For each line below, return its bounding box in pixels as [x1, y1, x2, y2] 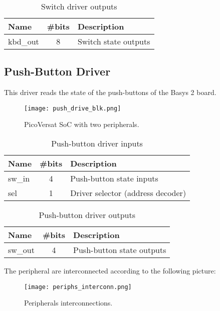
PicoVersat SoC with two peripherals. [24, 119, 139, 129]
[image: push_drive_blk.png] [24, 104, 121, 112]
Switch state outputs [77, 35, 150, 47]
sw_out [8, 244, 35, 256]
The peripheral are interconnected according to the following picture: [4, 265, 216, 276]
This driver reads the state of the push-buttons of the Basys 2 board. [4, 87, 216, 97]
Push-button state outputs [73, 244, 166, 256]
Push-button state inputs [70, 172, 158, 184]
